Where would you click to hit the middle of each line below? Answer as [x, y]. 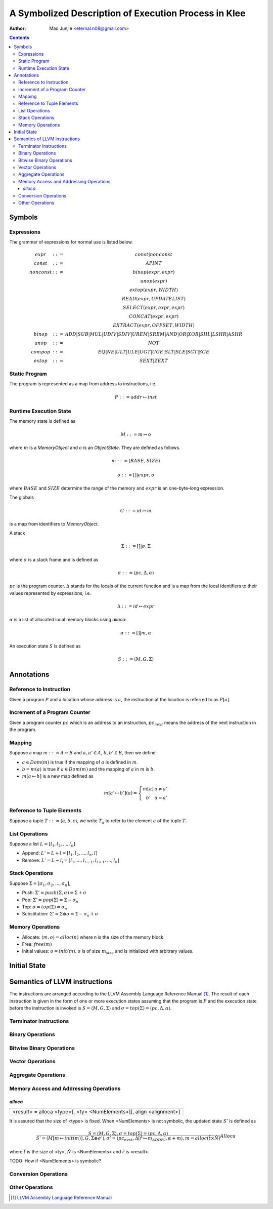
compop [41, 352]
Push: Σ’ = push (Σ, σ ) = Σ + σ [54, 893]
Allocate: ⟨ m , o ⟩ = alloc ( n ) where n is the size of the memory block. [93, 937]
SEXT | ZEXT [154, 361]
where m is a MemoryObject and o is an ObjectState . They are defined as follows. [95, 448]
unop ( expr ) [154, 281]
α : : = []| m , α [136, 633]
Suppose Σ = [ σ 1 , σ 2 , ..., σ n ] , [40, 884]
